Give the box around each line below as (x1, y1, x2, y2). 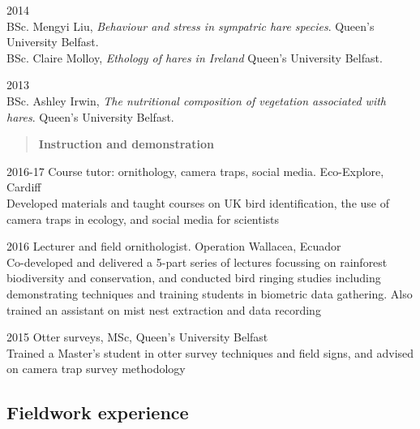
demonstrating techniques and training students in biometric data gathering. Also (6, 285, 413, 302)
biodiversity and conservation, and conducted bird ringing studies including (6, 269, 381, 286)
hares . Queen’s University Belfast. (6, 108, 174, 125)
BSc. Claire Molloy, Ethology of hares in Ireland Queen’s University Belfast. (6, 49, 383, 66)
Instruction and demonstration (38, 135, 214, 152)
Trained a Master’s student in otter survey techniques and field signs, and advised (6, 344, 414, 361)
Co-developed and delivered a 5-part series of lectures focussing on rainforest (6, 253, 388, 270)
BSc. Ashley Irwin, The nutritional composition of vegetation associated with (6, 92, 386, 109)
